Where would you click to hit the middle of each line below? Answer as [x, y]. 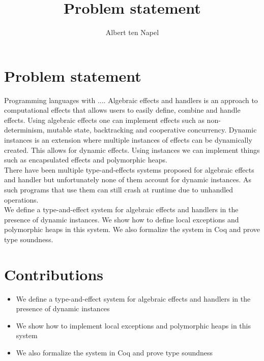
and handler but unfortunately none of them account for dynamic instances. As [128, 179]
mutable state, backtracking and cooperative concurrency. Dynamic [152, 130]
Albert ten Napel [132, 32]
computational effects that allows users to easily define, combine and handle [122, 110]
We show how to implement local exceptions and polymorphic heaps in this [133, 325]
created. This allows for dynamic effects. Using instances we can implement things [132, 150]
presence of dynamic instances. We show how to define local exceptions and [122, 219]
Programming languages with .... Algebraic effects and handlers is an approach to [131, 100]
